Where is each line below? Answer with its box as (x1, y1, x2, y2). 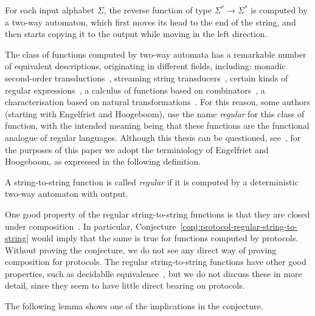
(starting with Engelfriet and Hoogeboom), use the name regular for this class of (5, 107, 305, 120)
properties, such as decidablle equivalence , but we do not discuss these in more (5, 267, 302, 280)
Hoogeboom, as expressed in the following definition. (5, 155, 201, 168)
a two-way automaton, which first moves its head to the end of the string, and (5, 15, 296, 28)
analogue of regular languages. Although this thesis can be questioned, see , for (5, 131, 301, 143)
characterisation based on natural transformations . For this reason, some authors (5, 95, 311, 108)
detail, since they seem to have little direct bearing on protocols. (5, 279, 245, 292)
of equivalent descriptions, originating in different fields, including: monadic (5, 60, 286, 72)
